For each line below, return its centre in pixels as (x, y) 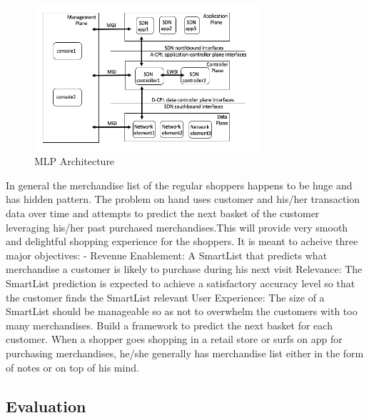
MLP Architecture (75, 161)
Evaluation (46, 405)
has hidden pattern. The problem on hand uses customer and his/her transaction (183, 199)
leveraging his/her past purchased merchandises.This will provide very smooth (177, 227)
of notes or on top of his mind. (72, 367)
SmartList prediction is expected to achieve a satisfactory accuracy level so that (181, 283)
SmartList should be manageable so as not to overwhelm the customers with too (182, 311)
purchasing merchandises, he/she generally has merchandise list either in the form (185, 353)
